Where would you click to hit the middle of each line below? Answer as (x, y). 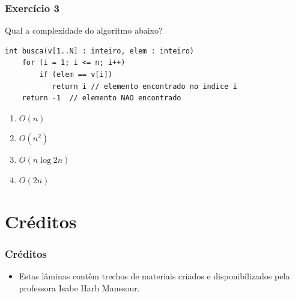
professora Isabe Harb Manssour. (79, 287)
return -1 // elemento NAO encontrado (102, 98)
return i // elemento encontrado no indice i (144, 86)
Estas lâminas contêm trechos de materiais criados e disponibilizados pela (154, 276)
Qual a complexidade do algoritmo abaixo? (84, 30)
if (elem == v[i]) (76, 74)
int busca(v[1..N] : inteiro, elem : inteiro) (99, 51)
